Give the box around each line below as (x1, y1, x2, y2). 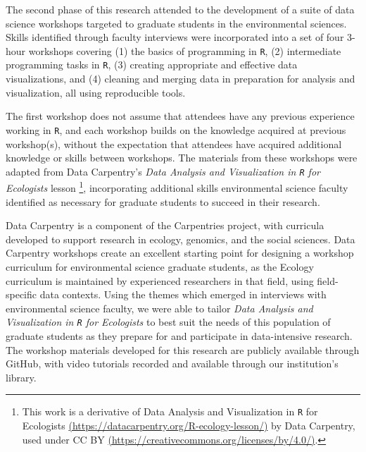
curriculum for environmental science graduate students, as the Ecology (6, 259, 314, 274)
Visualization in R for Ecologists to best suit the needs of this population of (6, 314, 331, 329)
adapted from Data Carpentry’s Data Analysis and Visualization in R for (6, 164, 320, 178)
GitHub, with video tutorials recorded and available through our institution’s (6, 356, 339, 371)
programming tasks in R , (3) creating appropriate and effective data (6, 57, 298, 72)
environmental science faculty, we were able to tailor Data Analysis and (6, 300, 313, 315)
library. (6, 369, 37, 384)
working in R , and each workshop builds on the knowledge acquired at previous (6, 122, 346, 137)
